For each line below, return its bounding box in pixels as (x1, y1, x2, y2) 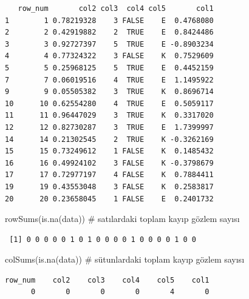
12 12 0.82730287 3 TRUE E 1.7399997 (5, 123, 214, 132)
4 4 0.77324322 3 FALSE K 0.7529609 (5, 52, 214, 61)
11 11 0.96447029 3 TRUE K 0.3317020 (5, 111, 214, 120)
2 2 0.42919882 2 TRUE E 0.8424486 (5, 28, 214, 37)
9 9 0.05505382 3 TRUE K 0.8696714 (5, 87, 214, 96)
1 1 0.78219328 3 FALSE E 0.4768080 (5, 16, 214, 25)
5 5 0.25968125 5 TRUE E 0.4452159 (5, 63, 214, 72)
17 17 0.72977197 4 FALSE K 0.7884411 (5, 170, 214, 180)
